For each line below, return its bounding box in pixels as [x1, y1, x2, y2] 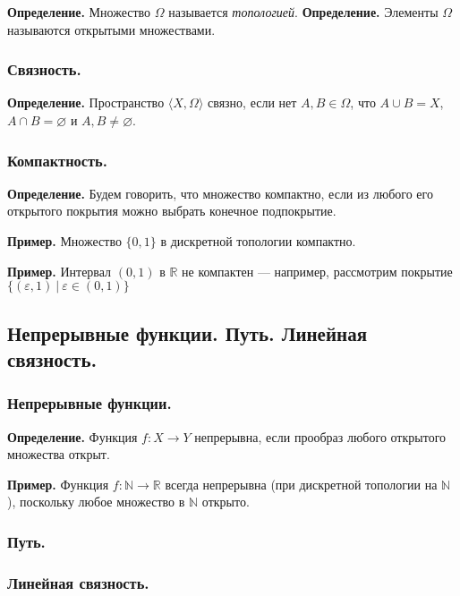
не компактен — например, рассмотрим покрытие [182, 261, 453, 280]
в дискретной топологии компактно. [160, 232, 356, 250]
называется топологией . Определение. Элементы [168, 3, 439, 21]
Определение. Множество [7, 3, 151, 21]
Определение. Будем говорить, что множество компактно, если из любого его [7, 183, 433, 202]
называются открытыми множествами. [7, 20, 216, 38]
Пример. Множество [7, 232, 122, 250]
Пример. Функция [7, 474, 109, 493]
